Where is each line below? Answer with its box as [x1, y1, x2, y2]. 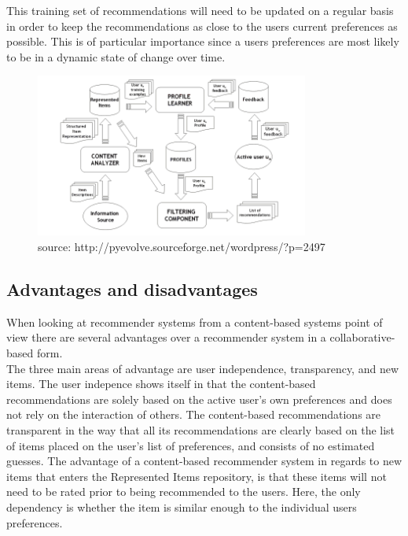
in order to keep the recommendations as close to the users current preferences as [6, 17, 398, 34]
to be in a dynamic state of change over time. [6, 48, 226, 65]
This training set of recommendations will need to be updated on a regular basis [6, 2, 394, 18]
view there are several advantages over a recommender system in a [6, 329, 326, 346]
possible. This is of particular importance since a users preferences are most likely [6, 33, 399, 50]
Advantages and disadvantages [6, 277, 258, 301]
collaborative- [329, 329, 395, 346]
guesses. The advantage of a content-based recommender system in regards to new [6, 453, 402, 469]
